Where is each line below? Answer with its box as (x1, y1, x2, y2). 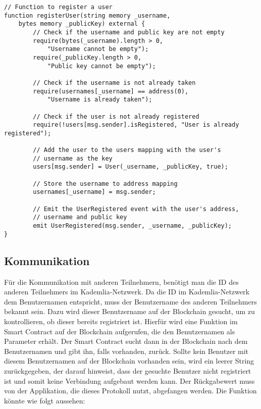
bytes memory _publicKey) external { (18, 20, 145, 28)
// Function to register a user (4, 4, 113, 11)
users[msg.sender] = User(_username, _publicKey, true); (33, 163, 228, 171)
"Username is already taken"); (47, 96, 152, 104)
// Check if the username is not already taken (33, 79, 196, 86)
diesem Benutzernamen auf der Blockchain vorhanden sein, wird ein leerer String (4, 355, 254, 366)
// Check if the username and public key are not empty (33, 28, 225, 36)
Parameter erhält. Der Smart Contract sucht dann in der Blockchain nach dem (4, 336, 248, 346)
